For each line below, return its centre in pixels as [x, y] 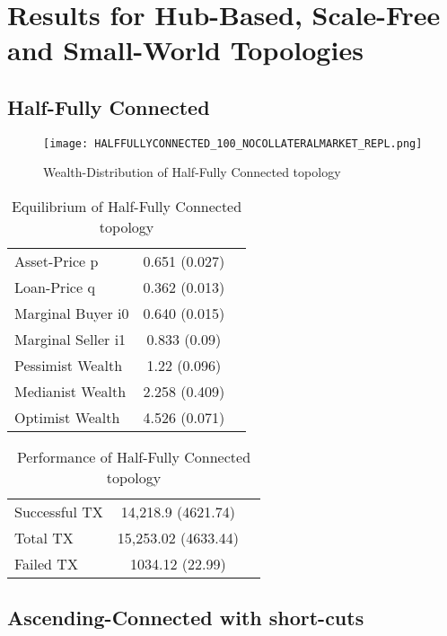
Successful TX [59, 512]
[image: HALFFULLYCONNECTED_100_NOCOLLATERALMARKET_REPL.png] [233, 143]
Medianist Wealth [70, 392]
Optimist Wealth [67, 418]
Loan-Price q [55, 287]
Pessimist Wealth [69, 366]
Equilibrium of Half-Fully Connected [127, 207]
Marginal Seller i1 [70, 340]
